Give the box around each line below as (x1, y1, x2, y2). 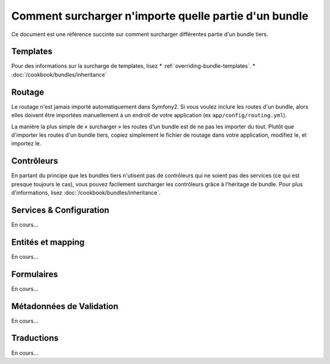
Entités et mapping (11, 237, 85, 247)
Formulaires (11, 269, 58, 279)
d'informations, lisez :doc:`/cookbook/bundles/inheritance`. (11, 189, 161, 196)
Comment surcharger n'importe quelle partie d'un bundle (11, 9, 309, 23)
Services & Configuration (11, 205, 109, 215)
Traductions (11, 333, 59, 343)
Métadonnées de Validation (11, 301, 119, 311)
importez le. (11, 140, 42, 147)
